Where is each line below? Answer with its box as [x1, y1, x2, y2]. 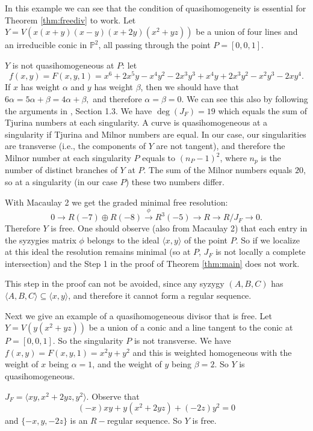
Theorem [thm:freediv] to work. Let [5, 13, 136, 26]
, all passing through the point [98, 38, 211, 51]
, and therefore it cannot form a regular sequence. [68, 289, 252, 302]
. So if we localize [235, 233, 300, 246]
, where [220, 151, 247, 164]
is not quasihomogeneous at [12, 58, 114, 71]
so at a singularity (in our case [5, 176, 117, 188]
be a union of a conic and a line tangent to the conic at [88, 321, 293, 334]
